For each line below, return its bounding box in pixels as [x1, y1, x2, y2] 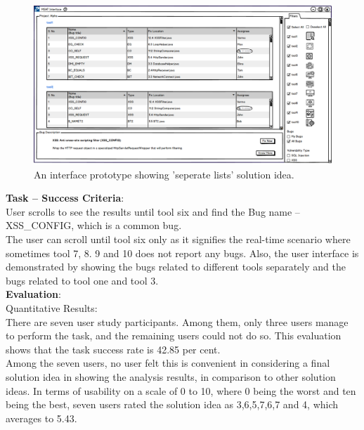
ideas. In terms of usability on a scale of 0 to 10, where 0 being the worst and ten [6, 383, 356, 398]
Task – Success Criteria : [6, 190, 124, 205]
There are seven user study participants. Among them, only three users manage [6, 314, 349, 329]
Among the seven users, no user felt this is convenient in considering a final [6, 356, 330, 370]
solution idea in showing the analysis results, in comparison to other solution [6, 369, 336, 384]
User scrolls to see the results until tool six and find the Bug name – [6, 204, 300, 219]
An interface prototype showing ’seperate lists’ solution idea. [34, 167, 294, 181]
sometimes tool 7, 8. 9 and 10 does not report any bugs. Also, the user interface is [6, 245, 359, 260]
